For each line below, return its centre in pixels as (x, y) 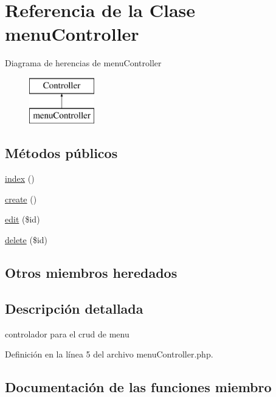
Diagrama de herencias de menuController (83, 63)
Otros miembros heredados (91, 273)
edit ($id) (22, 219)
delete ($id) (26, 240)
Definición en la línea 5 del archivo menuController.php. (109, 354)
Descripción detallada (74, 308)
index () (20, 178)
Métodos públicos (61, 153)
